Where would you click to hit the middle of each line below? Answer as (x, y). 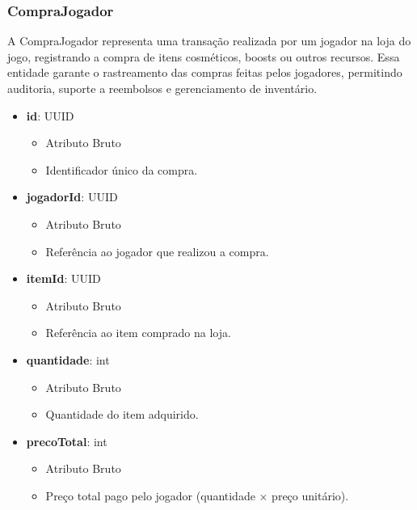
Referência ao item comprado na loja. (138, 333)
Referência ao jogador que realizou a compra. (157, 251)
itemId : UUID (63, 278)
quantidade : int (68, 359)
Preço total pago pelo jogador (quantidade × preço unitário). (197, 495)
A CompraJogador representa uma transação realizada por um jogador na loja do (209, 41)
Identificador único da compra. (122, 169)
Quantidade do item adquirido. (122, 414)
